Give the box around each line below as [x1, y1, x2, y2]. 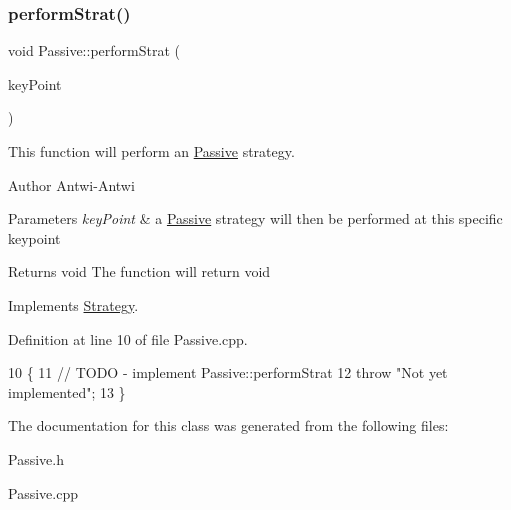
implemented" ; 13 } [8, 381, 126, 402]
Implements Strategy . [8, 294, 139, 315]
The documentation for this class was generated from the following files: [8, 415, 449, 436]
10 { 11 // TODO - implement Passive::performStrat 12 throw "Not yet [8, 362, 448, 383]
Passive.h [8, 448, 64, 469]
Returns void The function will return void [8, 261, 271, 282]
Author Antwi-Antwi [8, 174, 135, 195]
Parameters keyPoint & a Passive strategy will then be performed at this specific [8, 208, 503, 229]
